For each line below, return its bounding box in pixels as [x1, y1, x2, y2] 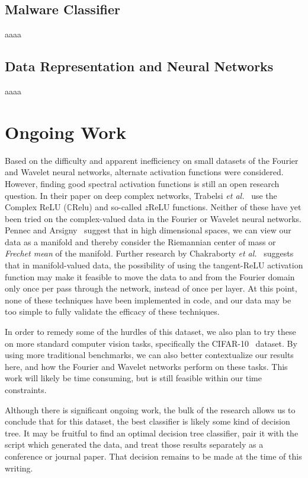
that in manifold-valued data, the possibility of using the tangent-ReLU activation [5, 259, 303, 271]
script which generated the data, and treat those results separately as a [5, 438, 264, 451]
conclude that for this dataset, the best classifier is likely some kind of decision [5, 415, 290, 428]
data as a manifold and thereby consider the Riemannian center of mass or [5, 235, 276, 248]
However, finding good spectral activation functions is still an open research [5, 177, 280, 189]
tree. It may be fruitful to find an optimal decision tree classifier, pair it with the [5, 426, 299, 439]
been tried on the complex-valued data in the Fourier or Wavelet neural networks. [5, 212, 302, 224]
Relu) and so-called [72, 201, 142, 213]
